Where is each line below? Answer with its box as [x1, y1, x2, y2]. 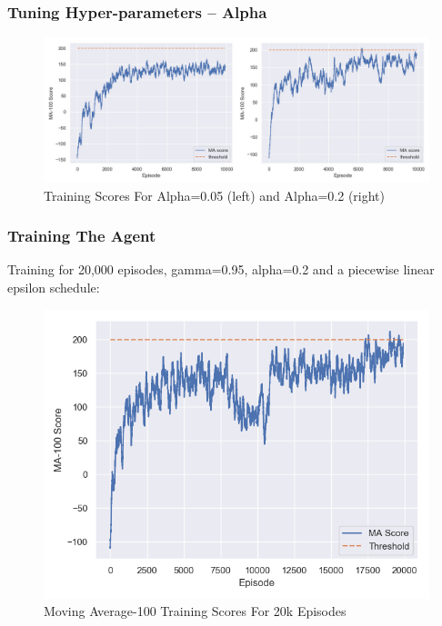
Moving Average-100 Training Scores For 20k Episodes [44, 601, 347, 621]
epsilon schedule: [7, 278, 100, 297]
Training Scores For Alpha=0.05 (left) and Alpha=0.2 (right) [44, 185, 386, 204]
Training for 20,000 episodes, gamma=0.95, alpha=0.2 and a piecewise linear [7, 260, 435, 279]
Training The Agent [7, 224, 156, 247]
